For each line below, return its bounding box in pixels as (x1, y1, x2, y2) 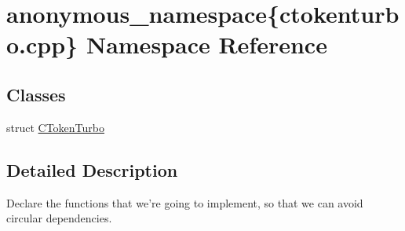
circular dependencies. (6, 210, 112, 226)
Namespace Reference (86, 28, 327, 60)
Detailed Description (6, 157, 178, 181)
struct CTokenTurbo (6, 119, 105, 135)
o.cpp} (6, 28, 78, 60)
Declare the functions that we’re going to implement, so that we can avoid (6, 194, 363, 211)
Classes (6, 82, 66, 106)
